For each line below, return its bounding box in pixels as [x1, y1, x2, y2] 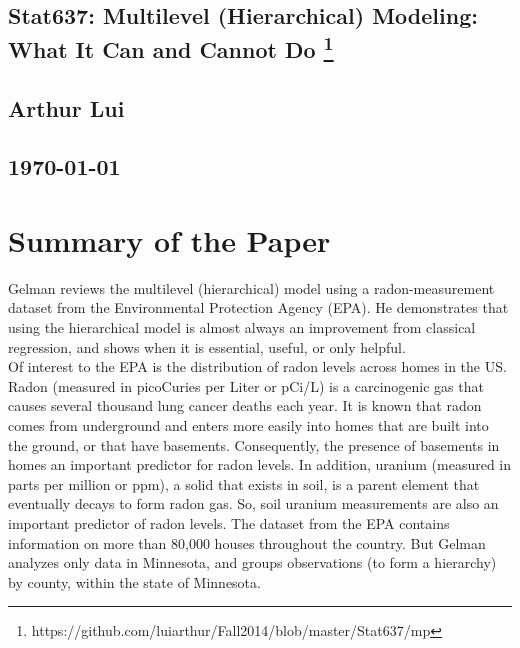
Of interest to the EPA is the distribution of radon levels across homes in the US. [8, 356, 507, 377]
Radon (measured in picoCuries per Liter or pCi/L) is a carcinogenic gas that [8, 375, 484, 396]
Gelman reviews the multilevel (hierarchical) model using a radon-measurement [8, 277, 495, 298]
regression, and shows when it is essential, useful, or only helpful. [8, 336, 406, 357]
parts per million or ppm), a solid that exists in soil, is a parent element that [8, 473, 480, 494]
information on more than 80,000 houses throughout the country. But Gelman [8, 532, 486, 553]
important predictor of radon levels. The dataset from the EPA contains [8, 512, 450, 533]
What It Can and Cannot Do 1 [8, 29, 334, 64]
